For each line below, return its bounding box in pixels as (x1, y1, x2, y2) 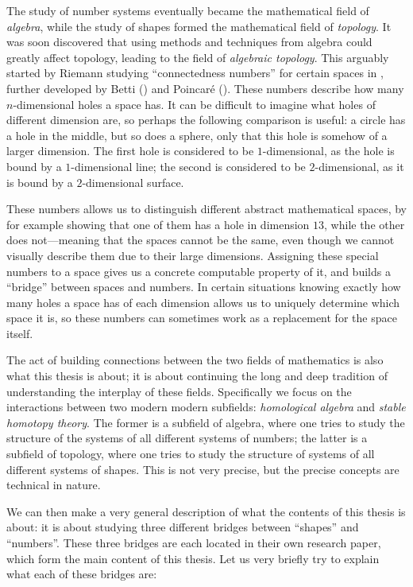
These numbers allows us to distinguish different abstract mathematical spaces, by (6, 200, 407, 217)
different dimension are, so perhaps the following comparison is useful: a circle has (6, 111, 406, 128)
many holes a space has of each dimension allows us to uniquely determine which (6, 293, 400, 310)
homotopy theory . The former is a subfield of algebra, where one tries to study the (6, 414, 405, 430)
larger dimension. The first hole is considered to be (6, 142, 254, 159)
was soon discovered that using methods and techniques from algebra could (6, 33, 372, 50)
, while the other (324, 216, 405, 232)
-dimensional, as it (315, 157, 404, 174)
